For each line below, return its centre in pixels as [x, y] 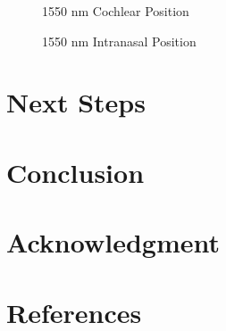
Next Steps [76, 102]
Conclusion [75, 172]
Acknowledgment [113, 242]
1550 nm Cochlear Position [116, 11]
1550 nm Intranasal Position [119, 41]
